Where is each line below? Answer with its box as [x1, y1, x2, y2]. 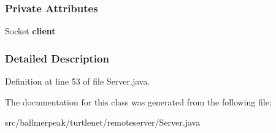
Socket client [5, 25, 56, 37]
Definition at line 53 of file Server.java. [5, 75, 150, 88]
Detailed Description [5, 50, 109, 66]
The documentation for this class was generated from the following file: [5, 95, 272, 108]
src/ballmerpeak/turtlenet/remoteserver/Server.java [5, 116, 201, 129]
